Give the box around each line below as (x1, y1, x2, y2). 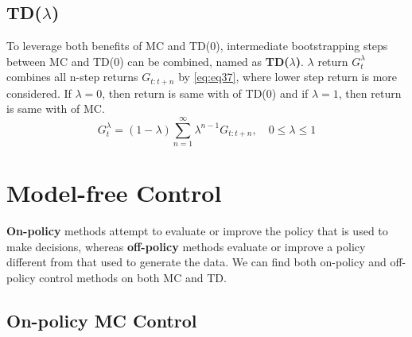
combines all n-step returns (6, 68, 138, 85)
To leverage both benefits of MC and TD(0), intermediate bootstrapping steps (6, 37, 388, 54)
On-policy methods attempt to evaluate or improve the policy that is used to (6, 223, 388, 239)
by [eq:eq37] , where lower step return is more (178, 68, 398, 85)
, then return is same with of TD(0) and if (102, 84, 309, 101)
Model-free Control (6, 176, 222, 209)
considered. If (6, 84, 72, 101)
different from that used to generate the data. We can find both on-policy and (6, 254, 387, 270)
